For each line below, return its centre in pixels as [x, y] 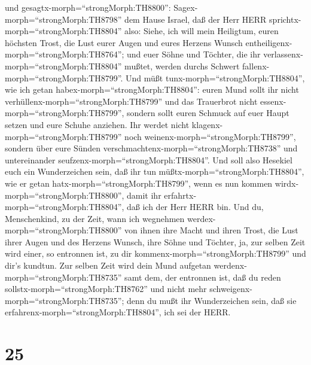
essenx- [273, 101]
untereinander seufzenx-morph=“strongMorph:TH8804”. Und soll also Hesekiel [149, 159]
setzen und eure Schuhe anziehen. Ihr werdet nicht [97, 124]
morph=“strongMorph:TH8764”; [65, 54]
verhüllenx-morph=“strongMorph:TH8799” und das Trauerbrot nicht [131, 101]
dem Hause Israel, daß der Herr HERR [196, 19]
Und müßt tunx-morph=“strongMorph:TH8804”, [215, 77]
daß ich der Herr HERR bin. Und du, [195, 207]
